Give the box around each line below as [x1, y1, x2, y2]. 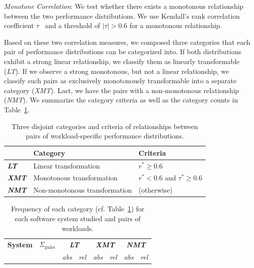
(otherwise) [139, 185, 173, 195]
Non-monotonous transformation [33, 185, 132, 195]
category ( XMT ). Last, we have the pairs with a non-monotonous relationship [4, 85, 239, 95]
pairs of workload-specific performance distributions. [26, 131, 184, 141]
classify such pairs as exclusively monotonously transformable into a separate [4, 75, 237, 86]
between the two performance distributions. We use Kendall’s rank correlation [4, 10, 240, 21]
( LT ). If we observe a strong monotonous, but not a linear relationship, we [4, 66, 229, 76]
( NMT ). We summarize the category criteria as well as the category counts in [4, 95, 238, 105]
